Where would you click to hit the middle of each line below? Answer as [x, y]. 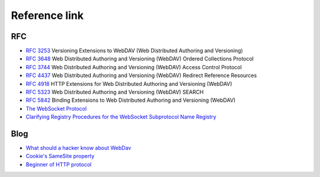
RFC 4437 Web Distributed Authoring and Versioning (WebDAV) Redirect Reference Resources [141, 75]
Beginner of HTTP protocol [59, 164]
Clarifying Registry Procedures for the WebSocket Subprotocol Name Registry [121, 117]
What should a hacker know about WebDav [79, 148]
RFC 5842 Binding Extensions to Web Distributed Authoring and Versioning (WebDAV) [131, 100]
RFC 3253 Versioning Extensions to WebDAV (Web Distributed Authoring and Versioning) [134, 51]
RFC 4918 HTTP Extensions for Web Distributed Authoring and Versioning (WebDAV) [129, 83]
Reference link [47, 15]
